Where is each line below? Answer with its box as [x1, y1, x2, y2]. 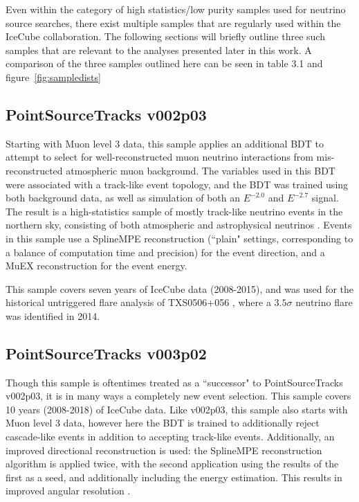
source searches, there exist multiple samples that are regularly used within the [6, 15, 341, 30]
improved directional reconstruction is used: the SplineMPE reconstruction [6, 442, 322, 457]
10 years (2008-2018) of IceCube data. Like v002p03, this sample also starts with [6, 402, 348, 416]
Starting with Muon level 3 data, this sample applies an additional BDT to [6, 136, 324, 150]
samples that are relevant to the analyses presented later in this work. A [6, 42, 312, 57]
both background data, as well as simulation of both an [6, 190, 241, 205]
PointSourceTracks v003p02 [6, 342, 207, 364]
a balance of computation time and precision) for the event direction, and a [6, 244, 325, 259]
